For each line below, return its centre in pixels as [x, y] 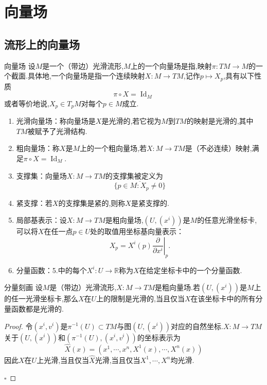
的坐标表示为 [159, 337]
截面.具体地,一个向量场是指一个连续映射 [78, 76]
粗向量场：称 [38, 148]
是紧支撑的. [150, 203]
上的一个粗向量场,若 [113, 148]
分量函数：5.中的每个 [51, 270]
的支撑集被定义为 [134, 175]
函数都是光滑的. [37, 308]
